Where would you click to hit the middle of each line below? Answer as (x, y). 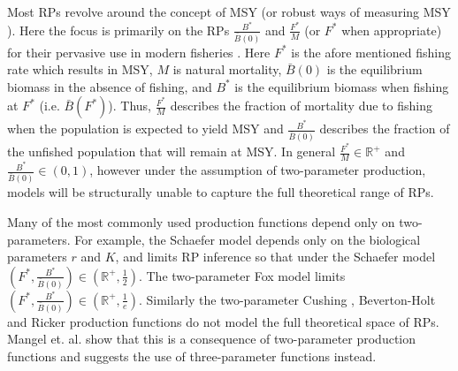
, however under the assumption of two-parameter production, (258, 170)
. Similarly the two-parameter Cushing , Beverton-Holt (287, 299)
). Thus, (130, 106)
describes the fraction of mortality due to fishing (301, 106)
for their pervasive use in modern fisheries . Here (139, 52)
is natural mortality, (227, 69)
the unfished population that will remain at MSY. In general (172, 151)
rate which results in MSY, (80, 69)
